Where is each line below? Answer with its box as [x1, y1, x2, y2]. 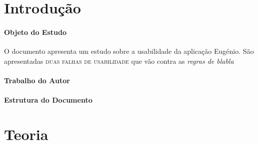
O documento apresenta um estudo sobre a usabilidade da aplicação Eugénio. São [4, 46, 254, 56]
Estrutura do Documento [4, 95, 92, 105]
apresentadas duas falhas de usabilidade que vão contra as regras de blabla [4, 55, 234, 66]
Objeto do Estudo [4, 26, 66, 37]
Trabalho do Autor [4, 75, 70, 85]
